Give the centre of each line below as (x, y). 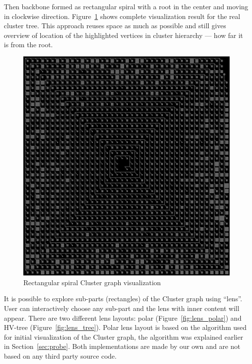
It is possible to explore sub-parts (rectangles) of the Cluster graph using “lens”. (123, 299)
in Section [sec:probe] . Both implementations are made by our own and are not (122, 346)
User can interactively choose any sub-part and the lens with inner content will (122, 308)
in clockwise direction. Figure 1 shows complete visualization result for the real (122, 16)
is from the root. (28, 45)
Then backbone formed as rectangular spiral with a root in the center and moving (126, 6)
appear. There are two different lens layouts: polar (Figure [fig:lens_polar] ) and (123, 318)
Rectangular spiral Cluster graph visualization (92, 282)
